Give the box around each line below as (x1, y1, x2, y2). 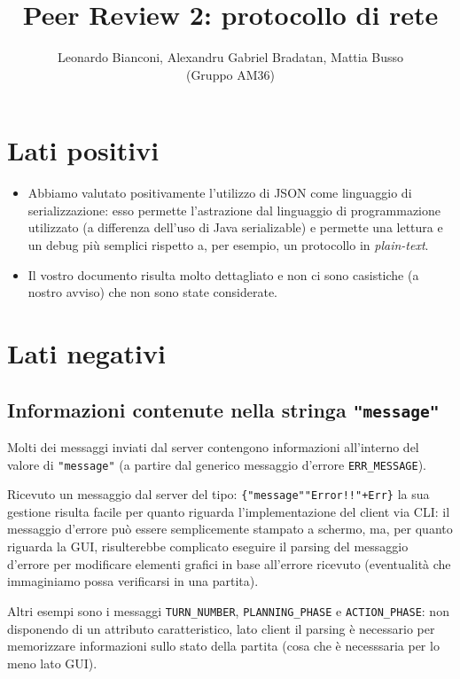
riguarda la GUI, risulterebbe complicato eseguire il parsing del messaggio (7, 537, 409, 556)
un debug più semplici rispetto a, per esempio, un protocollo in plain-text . (27, 236, 429, 254)
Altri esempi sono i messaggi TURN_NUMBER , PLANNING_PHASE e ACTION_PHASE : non (7, 601, 449, 620)
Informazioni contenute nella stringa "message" (7, 395, 440, 423)
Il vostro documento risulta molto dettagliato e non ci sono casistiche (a (27, 265, 419, 284)
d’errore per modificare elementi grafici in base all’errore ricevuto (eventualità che (7, 554, 451, 573)
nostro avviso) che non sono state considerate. (27, 283, 278, 301)
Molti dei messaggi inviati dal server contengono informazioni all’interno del (7, 437, 419, 456)
